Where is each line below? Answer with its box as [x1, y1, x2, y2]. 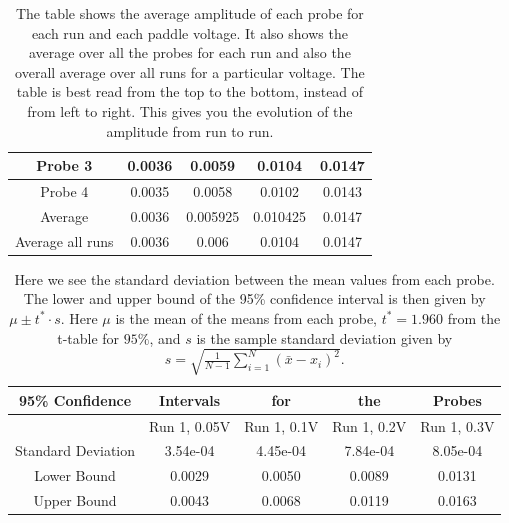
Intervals [159, 389, 221, 410]
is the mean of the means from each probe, [115, 307, 377, 328]
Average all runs [15, 230, 114, 251]
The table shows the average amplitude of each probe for [15, 3, 364, 23]
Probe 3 [36, 155, 93, 176]
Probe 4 [40, 181, 89, 201]
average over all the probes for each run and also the [28, 42, 351, 63]
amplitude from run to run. [106, 120, 274, 141]
